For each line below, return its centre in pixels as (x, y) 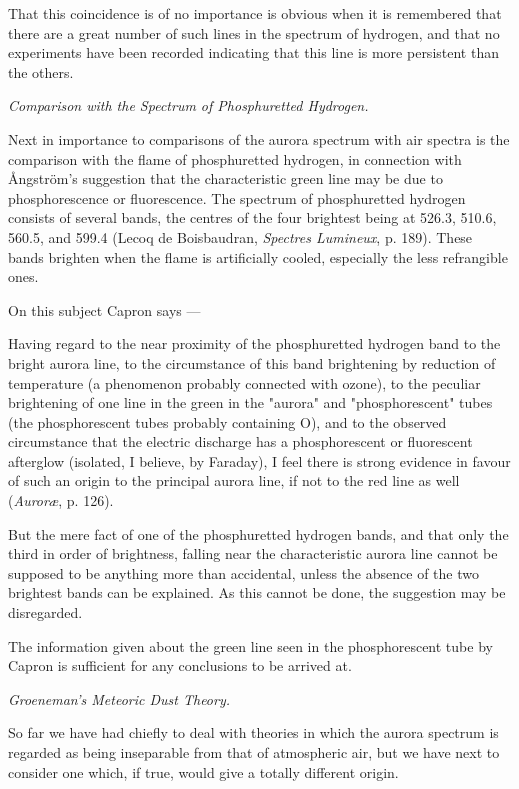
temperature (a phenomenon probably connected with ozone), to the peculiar (244, 382)
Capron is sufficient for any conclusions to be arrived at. (180, 665)
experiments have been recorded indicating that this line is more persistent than (253, 52)
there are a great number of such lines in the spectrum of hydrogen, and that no (254, 32)
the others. (41, 71)
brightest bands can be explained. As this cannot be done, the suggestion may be (257, 592)
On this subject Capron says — (104, 309)
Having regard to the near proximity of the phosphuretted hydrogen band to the (254, 343)
